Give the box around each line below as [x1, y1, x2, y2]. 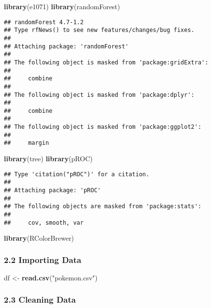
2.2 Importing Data [4, 253, 81, 265]
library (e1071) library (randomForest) [4, 1, 121, 11]
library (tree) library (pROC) [4, 154, 93, 164]
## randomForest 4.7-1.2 [4, 18, 84, 26]
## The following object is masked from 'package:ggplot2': [4, 123, 202, 131]
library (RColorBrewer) [4, 233, 74, 243]
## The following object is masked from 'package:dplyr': [4, 91, 195, 98]
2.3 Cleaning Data [4, 293, 76, 305]
